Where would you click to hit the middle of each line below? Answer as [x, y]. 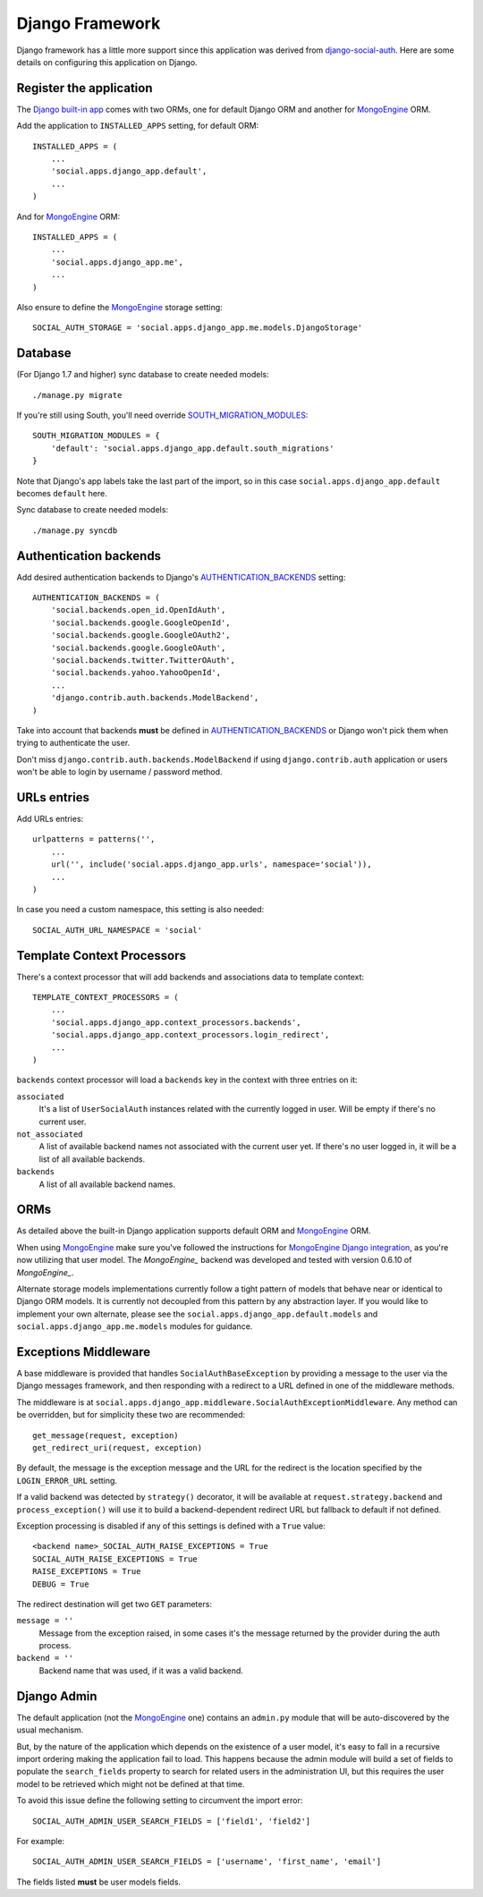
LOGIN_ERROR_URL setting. [67, 1480]
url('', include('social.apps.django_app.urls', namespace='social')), [211, 864]
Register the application [85, 88]
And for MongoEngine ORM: [68, 216]
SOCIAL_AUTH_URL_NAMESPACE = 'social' [118, 930]
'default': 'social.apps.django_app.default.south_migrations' [192, 448]
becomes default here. [62, 493]
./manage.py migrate [77, 395]
